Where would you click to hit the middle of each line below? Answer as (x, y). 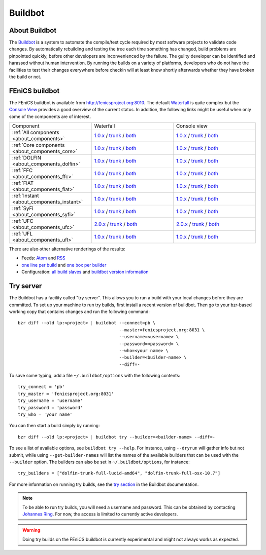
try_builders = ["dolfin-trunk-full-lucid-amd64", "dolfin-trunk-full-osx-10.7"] (119, 473)
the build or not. (25, 77)
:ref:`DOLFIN (27, 158)
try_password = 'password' (50, 408)
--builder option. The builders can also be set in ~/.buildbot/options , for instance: (99, 462)
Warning (31, 530)
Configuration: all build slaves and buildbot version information (85, 272)
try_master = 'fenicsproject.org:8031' (66, 394)
